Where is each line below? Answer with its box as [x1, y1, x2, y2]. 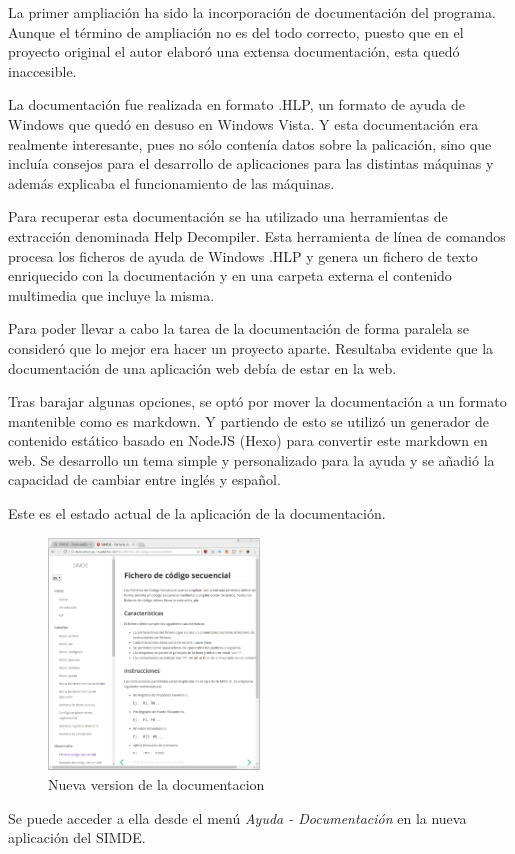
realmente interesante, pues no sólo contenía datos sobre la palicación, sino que [8, 133, 492, 154]
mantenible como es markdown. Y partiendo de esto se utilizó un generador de [8, 410, 490, 431]
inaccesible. [8, 60, 77, 81]
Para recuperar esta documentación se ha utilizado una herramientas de [8, 206, 448, 227]
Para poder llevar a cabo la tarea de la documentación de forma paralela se [8, 318, 469, 339]
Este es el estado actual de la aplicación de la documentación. [8, 503, 386, 524]
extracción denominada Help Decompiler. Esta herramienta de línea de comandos [8, 225, 506, 246]
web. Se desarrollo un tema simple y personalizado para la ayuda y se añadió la [8, 449, 495, 470]
